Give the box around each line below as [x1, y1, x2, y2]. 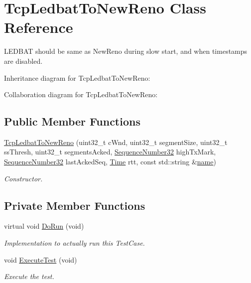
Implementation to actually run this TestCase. [4, 238, 145, 248]
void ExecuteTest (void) [4, 254, 77, 265]
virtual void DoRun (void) [4, 221, 84, 231]
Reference [4, 17, 73, 37]
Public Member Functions [4, 114, 140, 129]
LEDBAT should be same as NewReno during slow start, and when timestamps [4, 46, 248, 56]
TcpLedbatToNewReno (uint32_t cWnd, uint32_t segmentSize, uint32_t [4, 137, 228, 147]
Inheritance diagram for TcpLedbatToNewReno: [4, 72, 150, 83]
